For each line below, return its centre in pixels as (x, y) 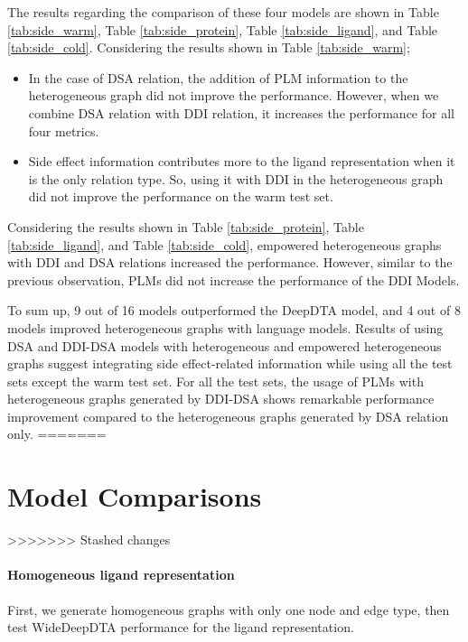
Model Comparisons (135, 496)
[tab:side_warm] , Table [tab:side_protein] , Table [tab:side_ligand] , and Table (223, 29)
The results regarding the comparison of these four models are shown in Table (223, 12)
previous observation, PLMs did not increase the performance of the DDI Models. (234, 279)
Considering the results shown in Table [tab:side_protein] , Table (186, 226)
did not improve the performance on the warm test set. (181, 196)
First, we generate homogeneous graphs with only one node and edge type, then (229, 609)
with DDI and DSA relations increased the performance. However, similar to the (230, 262)
